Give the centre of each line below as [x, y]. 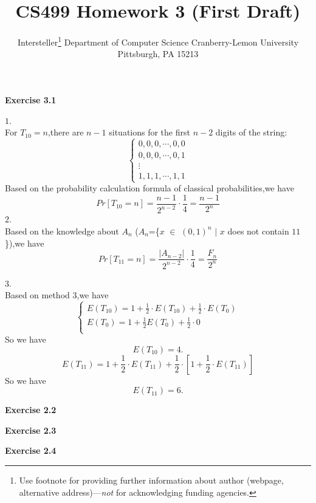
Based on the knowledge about [62, 231]
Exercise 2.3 [31, 430]
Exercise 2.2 [31, 410]
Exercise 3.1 [31, 99]
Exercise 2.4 [31, 450]
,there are [66, 132]
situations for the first [149, 132]
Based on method [37, 295]
